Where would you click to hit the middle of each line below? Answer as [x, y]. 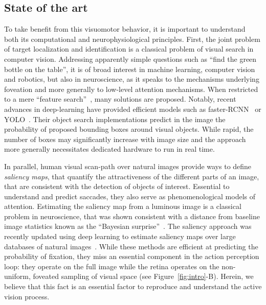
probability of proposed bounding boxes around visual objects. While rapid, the [129, 129]
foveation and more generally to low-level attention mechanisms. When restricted [131, 89]
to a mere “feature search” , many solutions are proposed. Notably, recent [120, 99]
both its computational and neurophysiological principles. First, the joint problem [132, 39]
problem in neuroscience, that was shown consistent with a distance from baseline [132, 216]
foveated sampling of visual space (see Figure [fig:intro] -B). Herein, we [143, 276]
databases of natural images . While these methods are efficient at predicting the [131, 246]
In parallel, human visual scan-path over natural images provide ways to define [128, 166]
